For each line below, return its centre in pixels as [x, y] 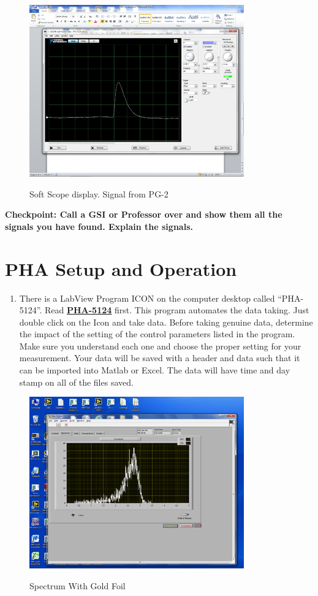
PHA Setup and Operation [121, 268]
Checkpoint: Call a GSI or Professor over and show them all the [144, 214]
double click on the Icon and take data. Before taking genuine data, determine [166, 322]
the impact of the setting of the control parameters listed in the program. [157, 334]
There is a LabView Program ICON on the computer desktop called [147, 298]
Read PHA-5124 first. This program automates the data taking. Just [177, 310]
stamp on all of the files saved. [76, 382]
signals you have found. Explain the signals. [99, 226]
